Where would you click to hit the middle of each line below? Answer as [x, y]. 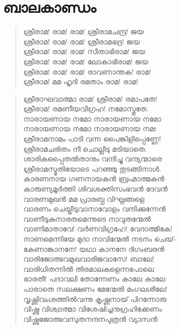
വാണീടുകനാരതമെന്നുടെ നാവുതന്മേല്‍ [87, 218]
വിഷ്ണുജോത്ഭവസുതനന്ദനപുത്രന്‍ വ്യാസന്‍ [90, 319]
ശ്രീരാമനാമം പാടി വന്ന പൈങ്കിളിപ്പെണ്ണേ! [92, 139]
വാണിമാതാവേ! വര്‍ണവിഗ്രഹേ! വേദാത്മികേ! [98, 229]
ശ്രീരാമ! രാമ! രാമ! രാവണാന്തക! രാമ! [87, 71]
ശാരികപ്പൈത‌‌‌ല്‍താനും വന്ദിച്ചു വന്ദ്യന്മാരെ [93, 159]
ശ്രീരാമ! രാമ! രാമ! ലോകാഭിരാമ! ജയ [86, 61]
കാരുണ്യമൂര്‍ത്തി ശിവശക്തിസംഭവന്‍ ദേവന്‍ [95, 189]
